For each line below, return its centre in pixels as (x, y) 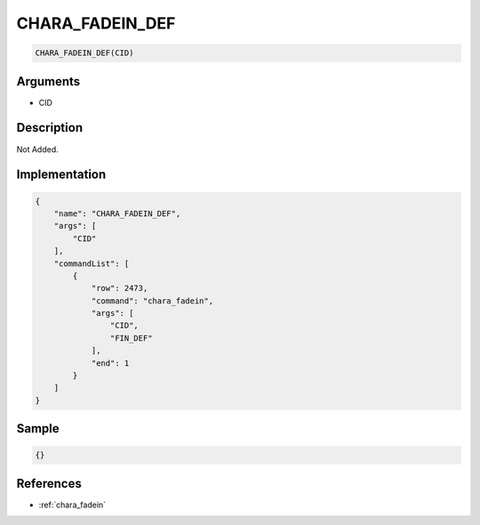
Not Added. (38, 149)
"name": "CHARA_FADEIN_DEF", (117, 213)
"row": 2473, (120, 288)
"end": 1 (110, 363)
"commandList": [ (92, 263)
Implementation (61, 175)
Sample (38, 428)
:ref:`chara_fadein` (72, 505)
